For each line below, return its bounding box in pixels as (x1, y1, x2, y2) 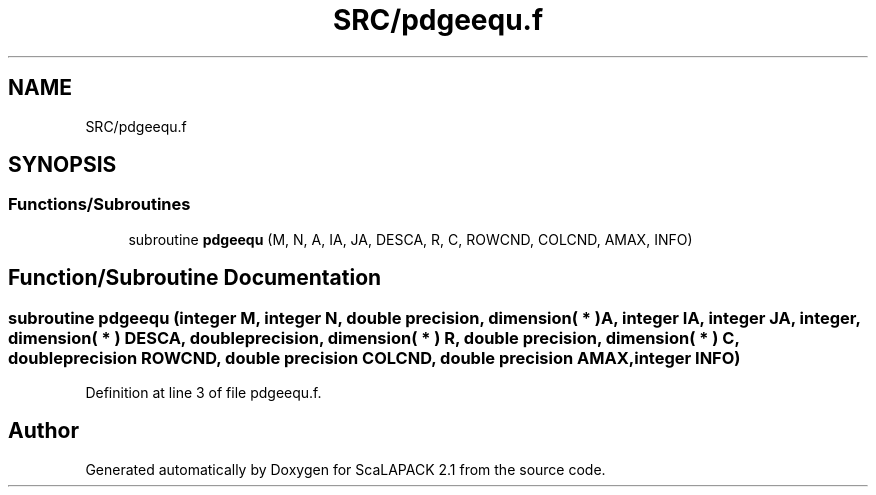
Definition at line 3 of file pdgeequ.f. (85, 384, 322, 402)
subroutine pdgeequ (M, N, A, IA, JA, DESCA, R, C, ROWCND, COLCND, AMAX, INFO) (128, 230, 693, 248)
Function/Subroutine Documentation (8, 265, 382, 291)
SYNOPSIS (8, 152, 117, 178)
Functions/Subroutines (8, 194, 191, 215)
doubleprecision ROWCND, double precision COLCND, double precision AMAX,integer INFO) (8, 347, 741, 368)
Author (8, 418, 79, 444)
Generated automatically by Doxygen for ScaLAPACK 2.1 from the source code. (85, 460, 606, 478)
